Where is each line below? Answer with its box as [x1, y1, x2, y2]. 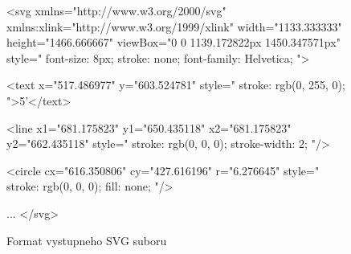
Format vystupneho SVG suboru [6, 231, 167, 248]
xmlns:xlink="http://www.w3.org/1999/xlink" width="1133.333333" [6, 18, 342, 35]
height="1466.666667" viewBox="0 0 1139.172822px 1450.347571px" [6, 34, 341, 51]
